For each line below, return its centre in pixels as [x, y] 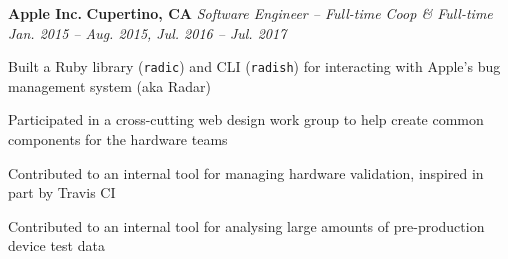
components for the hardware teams [118, 139]
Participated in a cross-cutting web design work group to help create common [246, 119]
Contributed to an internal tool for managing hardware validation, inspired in [246, 172]
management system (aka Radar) [109, 85]
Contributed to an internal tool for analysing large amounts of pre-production [246, 225]
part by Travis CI [62, 192]
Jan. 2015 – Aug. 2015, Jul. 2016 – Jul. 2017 [147, 32]
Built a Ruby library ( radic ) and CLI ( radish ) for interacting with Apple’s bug [254, 66]
